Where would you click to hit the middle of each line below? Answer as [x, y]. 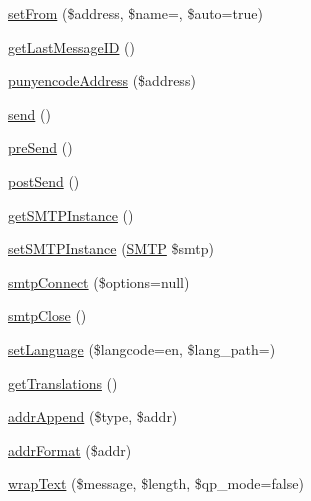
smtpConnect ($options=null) [99, 281]
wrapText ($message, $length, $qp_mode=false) [156, 483]
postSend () [44, 180]
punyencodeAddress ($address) [102, 80]
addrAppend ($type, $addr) [93, 416]
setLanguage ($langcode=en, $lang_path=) [142, 348]
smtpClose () [47, 315]
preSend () [40, 147]
